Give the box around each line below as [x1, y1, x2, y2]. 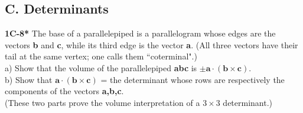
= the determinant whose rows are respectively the [100, 73, 285, 85]
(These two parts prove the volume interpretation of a [5, 96, 200, 108]
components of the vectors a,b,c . [5, 85, 124, 97]
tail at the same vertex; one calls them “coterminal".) [5, 50, 197, 62]
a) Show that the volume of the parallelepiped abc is [5, 61, 197, 74]
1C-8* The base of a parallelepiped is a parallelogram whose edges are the [5, 27, 276, 39]
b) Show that [5, 73, 53, 85]
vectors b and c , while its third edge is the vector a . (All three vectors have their [5, 38, 298, 51]
